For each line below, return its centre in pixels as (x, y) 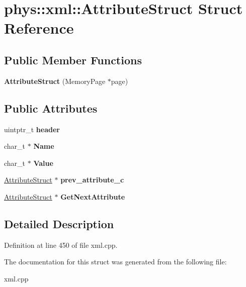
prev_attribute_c (92, 180)
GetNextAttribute (93, 196)
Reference (39, 28)
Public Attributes (51, 108)
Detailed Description (59, 223)
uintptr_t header (32, 129)
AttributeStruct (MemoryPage (55, 81)
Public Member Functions (73, 60)
